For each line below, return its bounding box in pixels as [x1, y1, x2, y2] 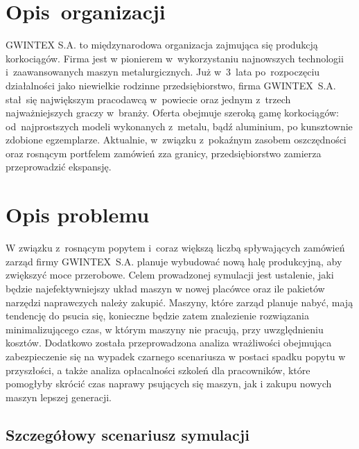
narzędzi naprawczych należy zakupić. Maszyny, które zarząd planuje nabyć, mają [6, 294, 353, 309]
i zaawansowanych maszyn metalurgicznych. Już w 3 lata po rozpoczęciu [6, 64, 320, 79]
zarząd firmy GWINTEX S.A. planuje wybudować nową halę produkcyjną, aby [6, 254, 342, 268]
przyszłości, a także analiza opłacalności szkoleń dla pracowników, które [6, 362, 310, 377]
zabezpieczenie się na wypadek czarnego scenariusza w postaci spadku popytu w [6, 349, 346, 363]
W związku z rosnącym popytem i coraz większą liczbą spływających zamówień [6, 240, 345, 255]
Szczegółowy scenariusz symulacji [6, 423, 249, 445]
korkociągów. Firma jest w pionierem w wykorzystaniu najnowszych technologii [6, 51, 344, 65]
